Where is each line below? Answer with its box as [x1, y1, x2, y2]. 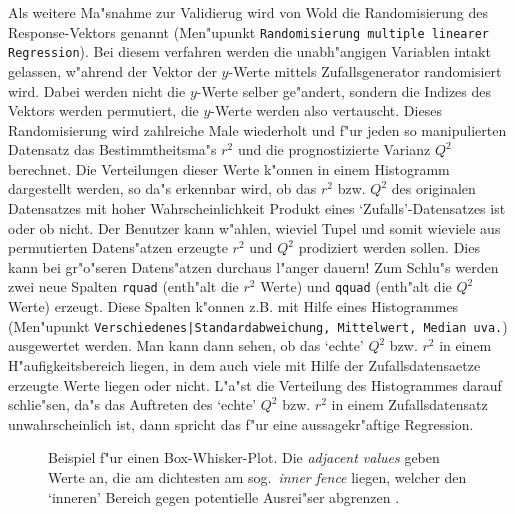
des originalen [391, 178, 476, 199]
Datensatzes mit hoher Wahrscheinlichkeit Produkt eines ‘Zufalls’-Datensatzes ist [8, 198, 506, 219]
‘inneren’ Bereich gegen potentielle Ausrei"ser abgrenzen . [48, 486, 400, 507]
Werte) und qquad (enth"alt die [260, 276, 452, 297]
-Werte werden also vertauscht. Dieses [210, 100, 442, 121]
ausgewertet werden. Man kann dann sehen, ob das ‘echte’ [8, 335, 364, 356]
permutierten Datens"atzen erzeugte [8, 237, 228, 258]
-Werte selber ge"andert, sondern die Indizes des [196, 80, 492, 101]
